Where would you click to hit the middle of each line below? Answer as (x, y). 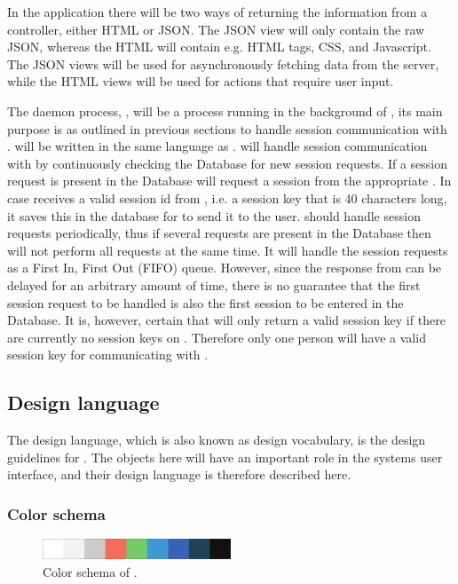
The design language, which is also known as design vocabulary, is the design (217, 440)
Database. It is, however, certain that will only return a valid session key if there (226, 320)
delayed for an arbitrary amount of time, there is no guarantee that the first (214, 284)
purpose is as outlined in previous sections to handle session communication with (227, 128)
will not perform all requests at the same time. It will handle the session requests (228, 250)
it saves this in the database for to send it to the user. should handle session (214, 215)
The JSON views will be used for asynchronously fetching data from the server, (223, 63)
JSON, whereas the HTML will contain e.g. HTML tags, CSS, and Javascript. (219, 47)
